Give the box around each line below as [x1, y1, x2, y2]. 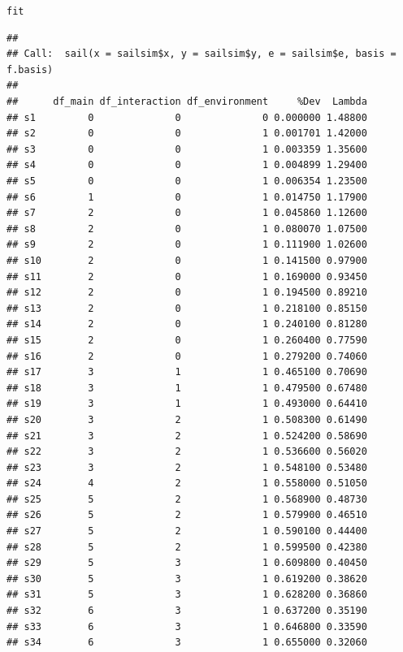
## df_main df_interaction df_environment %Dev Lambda [6, 96, 367, 108]
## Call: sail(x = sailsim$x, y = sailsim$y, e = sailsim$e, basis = [6, 48, 396, 60]
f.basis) [6, 63, 54, 76]
